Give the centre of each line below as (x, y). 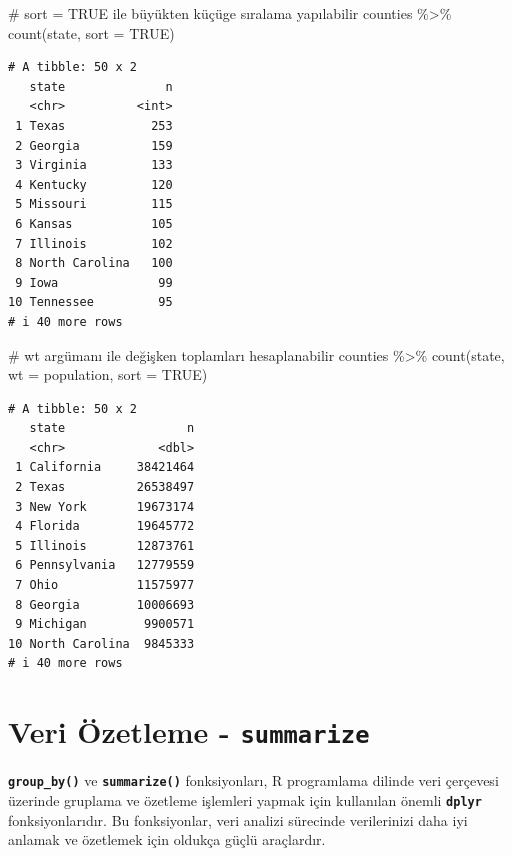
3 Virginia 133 (94, 165)
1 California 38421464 (105, 467)
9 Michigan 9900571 (105, 624)
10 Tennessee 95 (90, 302)
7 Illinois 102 (94, 243)
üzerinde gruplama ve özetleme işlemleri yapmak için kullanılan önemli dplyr (245, 799)
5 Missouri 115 (94, 204)
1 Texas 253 (94, 125)
